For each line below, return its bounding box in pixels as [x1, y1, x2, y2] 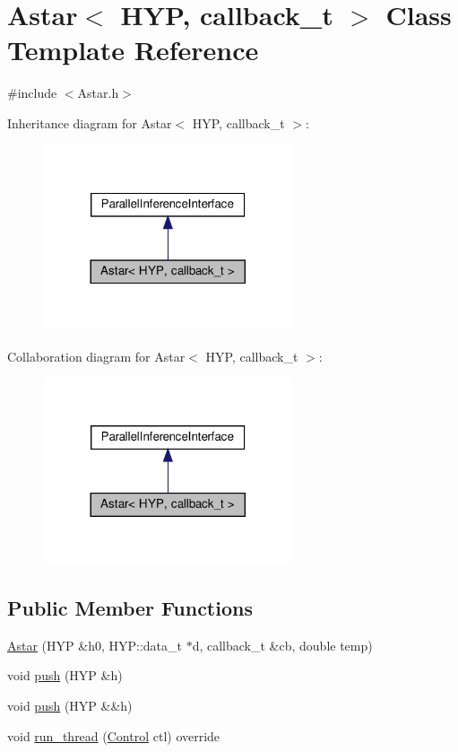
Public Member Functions [7, 594, 253, 622]
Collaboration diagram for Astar [7, 346, 186, 365]
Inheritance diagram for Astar [7, 113, 172, 132]
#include [7, 83, 57, 102]
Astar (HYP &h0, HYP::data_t [7, 635, 182, 654]
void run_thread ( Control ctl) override [7, 726, 220, 745]
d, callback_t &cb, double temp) [192, 635, 373, 654]
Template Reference [7, 31, 259, 68]
